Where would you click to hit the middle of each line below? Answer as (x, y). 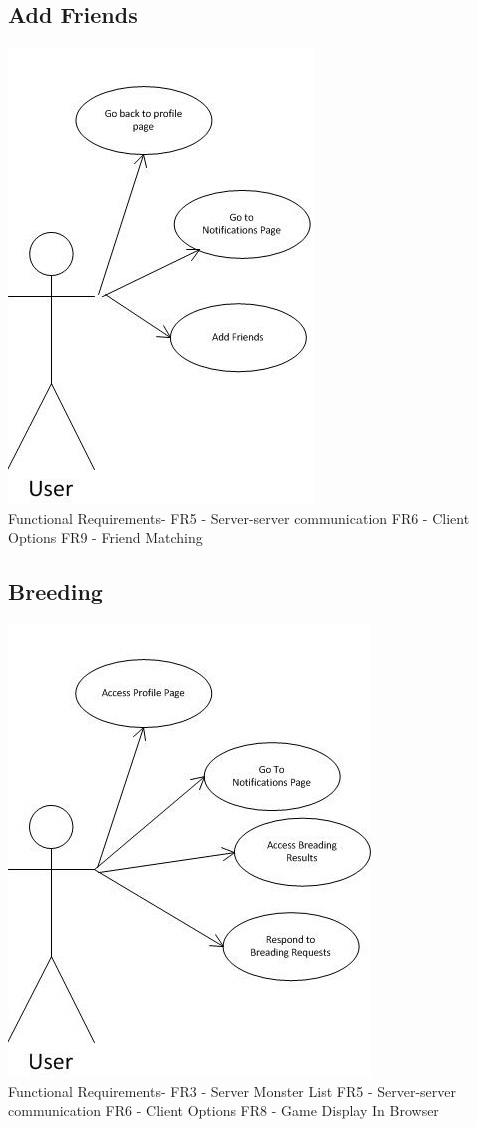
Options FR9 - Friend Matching (105, 537)
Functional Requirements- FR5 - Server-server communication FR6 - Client (239, 517)
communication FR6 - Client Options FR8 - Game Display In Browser (223, 1110)
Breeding (55, 591)
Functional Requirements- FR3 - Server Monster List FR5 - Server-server (232, 1090)
